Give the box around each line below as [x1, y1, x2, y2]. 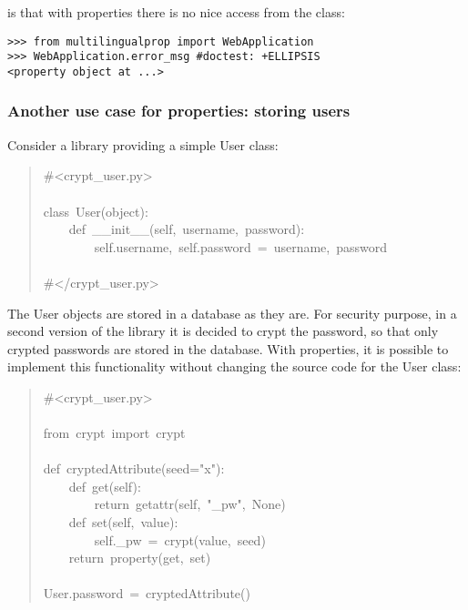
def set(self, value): [68, 513, 178, 532]
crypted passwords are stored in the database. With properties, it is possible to [7, 339, 449, 358]
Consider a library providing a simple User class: [7, 135, 279, 154]
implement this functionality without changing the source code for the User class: [7, 357, 462, 376]
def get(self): [68, 476, 141, 495]
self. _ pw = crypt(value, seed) [94, 530, 266, 549]
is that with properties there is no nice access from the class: [7, 3, 345, 21]
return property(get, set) [68, 548, 211, 567]
